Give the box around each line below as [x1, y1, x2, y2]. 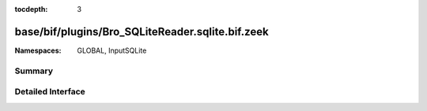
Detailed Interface [14, 87, 86, 98]
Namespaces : [14, 46, 62, 55]
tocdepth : [14, 5, 48, 13]
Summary [14, 65, 54, 76]
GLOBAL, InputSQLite [77, 46, 147, 55]
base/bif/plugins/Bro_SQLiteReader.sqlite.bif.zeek [14, 24, 269, 39]
